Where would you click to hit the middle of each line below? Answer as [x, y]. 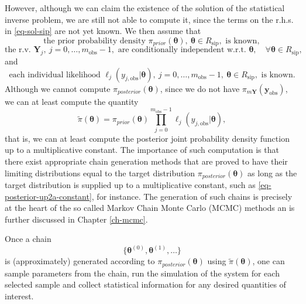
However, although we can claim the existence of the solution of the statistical [145, 8]
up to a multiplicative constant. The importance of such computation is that [142, 150]
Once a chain [28, 239]
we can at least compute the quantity [72, 101]
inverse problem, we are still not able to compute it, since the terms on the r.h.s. [149, 19]
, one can [269, 261]
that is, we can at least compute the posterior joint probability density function [147, 138]
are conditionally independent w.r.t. [182, 50]
